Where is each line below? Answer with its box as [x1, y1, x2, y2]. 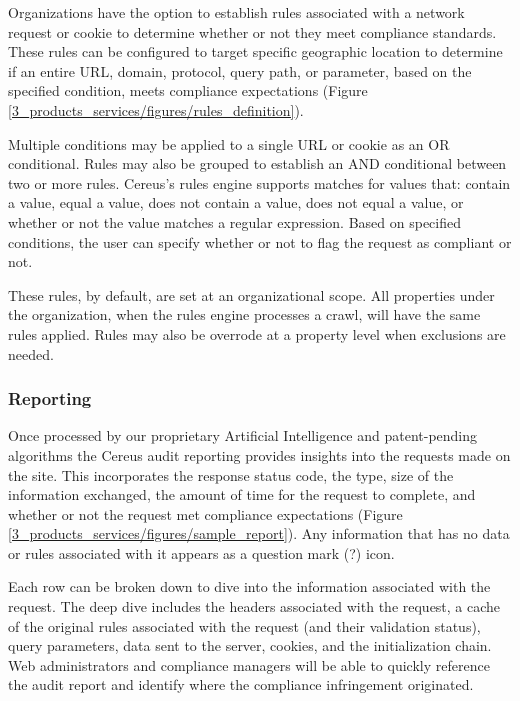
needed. [8, 343, 54, 364]
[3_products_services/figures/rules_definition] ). [8, 99, 304, 120]
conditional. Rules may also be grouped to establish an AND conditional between [8, 153, 507, 174]
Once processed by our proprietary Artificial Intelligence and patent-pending [8, 425, 478, 446]
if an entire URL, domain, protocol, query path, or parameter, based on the [8, 60, 472, 81]
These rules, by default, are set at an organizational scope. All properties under [8, 284, 495, 305]
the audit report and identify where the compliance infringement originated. [8, 674, 474, 695]
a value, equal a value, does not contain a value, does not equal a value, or [8, 192, 464, 213]
